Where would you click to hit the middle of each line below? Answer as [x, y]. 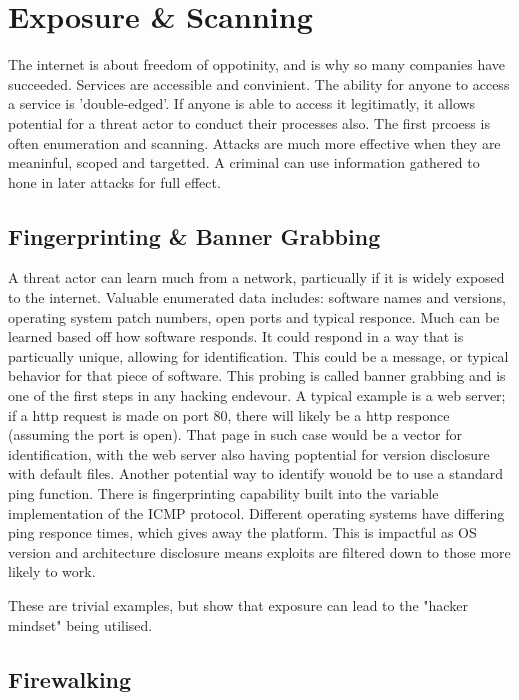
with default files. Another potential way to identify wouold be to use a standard [256, 473]
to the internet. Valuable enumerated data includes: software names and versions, [257, 297]
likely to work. [52, 571]
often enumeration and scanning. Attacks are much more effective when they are [254, 142]
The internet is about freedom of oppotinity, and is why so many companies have [256, 64]
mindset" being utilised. [80, 624]
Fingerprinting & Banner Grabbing [194, 235]
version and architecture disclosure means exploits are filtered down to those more [259, 551]
